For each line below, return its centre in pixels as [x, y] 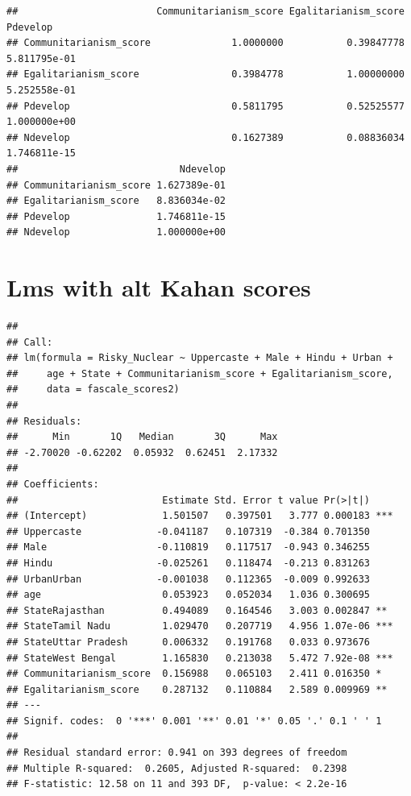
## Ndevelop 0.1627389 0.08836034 [205, 137]
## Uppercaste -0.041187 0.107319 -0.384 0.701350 [189, 531]
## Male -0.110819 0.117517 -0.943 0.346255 [189, 547]
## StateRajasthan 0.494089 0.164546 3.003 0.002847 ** [197, 610]
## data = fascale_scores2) [93, 390]
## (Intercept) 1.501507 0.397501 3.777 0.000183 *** [200, 516]
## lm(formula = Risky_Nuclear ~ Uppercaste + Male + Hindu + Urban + [200, 358]
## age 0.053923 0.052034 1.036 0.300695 [189, 595]
